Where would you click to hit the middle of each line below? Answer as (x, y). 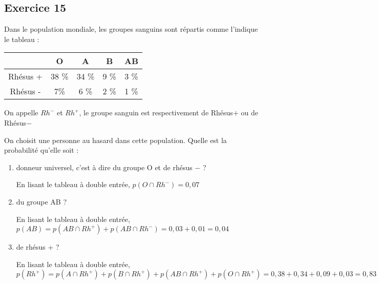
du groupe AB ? (41, 201)
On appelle (21, 113)
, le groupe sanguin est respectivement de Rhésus (156, 113)
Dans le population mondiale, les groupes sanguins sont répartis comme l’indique (131, 29)
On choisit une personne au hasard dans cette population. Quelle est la (115, 140)
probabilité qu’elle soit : (41, 150)
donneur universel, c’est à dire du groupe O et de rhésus (104, 167)
